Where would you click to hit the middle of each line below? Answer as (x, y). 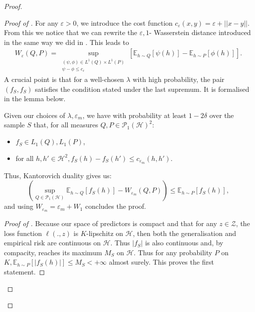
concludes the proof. (116, 206)
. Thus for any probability (173, 252)
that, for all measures (66, 125)
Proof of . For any (31, 22)
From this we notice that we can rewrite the (71, 32)
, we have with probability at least (134, 115)
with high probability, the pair (179, 79)
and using (19, 206)
